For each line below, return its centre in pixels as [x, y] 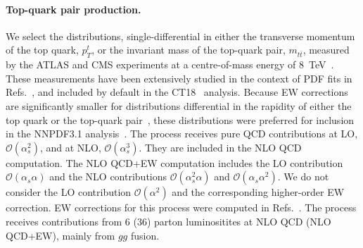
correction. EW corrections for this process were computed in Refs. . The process [181, 207]
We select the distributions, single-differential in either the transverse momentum [180, 36]
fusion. [145, 235]
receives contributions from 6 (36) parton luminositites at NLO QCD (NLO [168, 221]
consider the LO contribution [69, 192]
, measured [326, 50]
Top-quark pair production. [74, 9]
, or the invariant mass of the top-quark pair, [189, 50]
